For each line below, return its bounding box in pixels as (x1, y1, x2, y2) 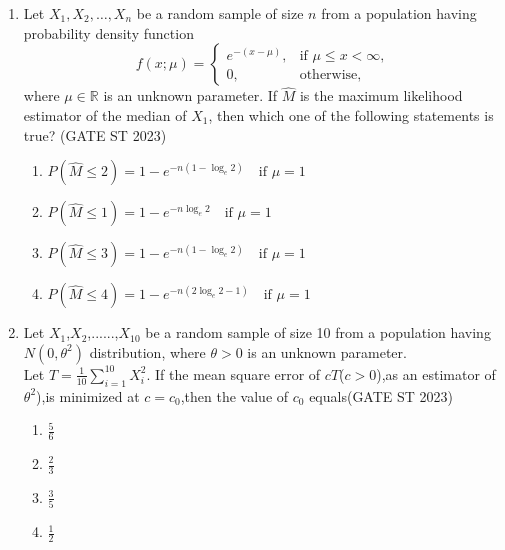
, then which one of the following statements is (208, 105, 494, 125)
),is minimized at (36, 385, 140, 406)
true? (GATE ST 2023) (23, 124, 167, 145)
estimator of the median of (23, 105, 187, 125)
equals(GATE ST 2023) (309, 385, 454, 406)
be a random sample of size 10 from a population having (145, 322, 491, 343)
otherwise (299, 68, 358, 83)
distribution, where (89, 341, 206, 362)
